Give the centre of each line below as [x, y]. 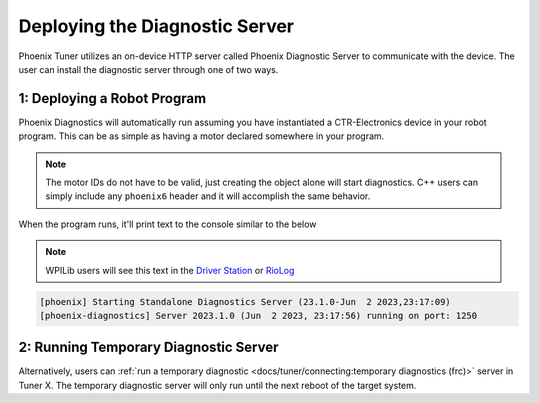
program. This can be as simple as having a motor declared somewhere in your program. [201, 136]
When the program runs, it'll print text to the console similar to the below [167, 224]
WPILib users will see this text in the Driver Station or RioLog [170, 270]
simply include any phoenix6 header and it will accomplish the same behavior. [208, 196]
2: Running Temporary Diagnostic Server [148, 347]
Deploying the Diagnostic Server [156, 26]
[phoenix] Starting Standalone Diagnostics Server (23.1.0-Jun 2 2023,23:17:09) [245, 301]
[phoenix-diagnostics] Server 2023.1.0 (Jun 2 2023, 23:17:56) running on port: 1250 [258, 315]
